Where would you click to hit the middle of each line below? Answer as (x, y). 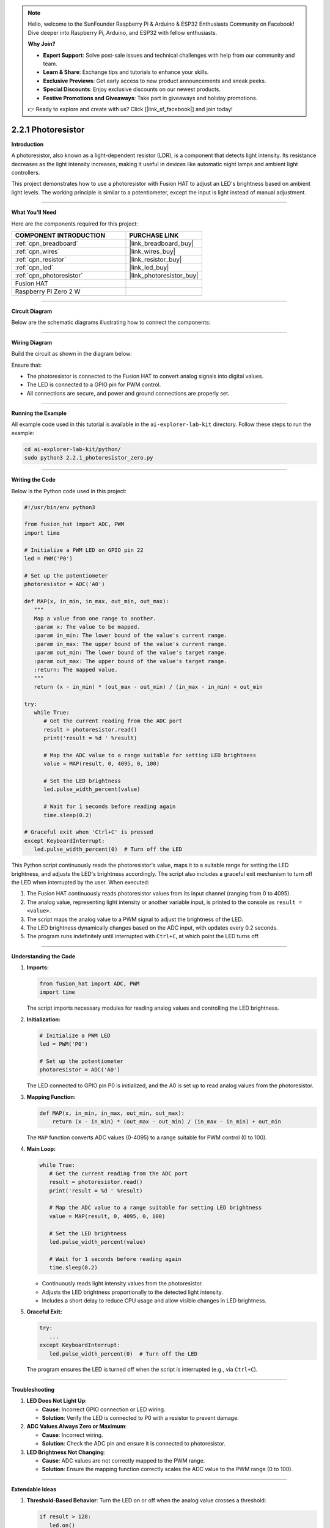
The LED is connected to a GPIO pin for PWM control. (94, 384)
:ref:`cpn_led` (34, 267)
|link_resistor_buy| (156, 259)
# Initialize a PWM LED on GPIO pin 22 (84, 550)
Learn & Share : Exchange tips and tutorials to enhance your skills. (126, 72)
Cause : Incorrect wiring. (72, 1435)
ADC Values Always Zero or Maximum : (77, 1427)
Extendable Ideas (34, 1489)
